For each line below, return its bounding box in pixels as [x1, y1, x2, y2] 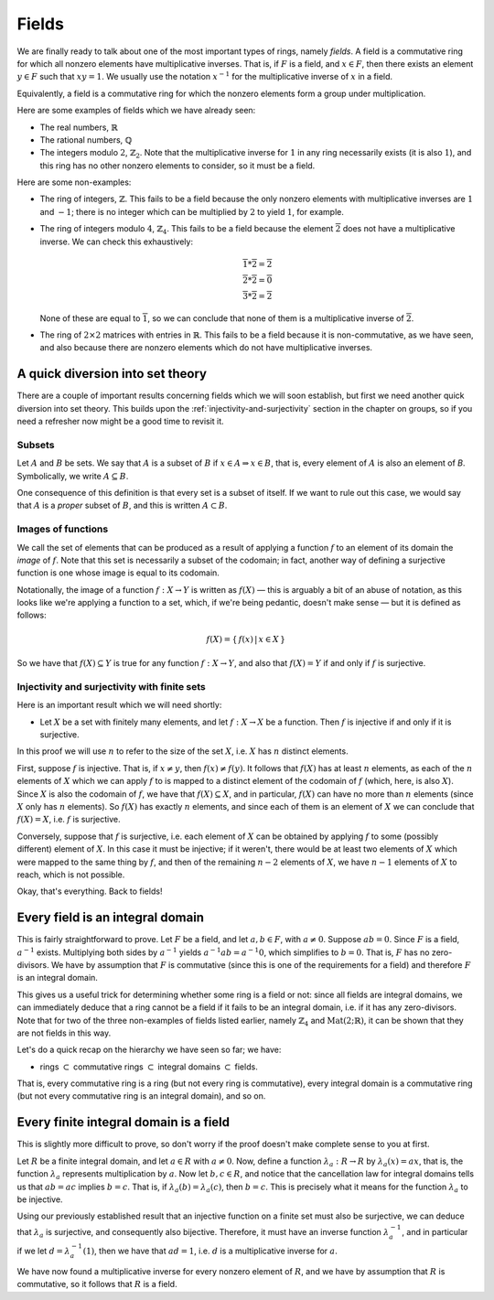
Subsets [16, 438, 55, 451]
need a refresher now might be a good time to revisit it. [16, 416, 224, 427]
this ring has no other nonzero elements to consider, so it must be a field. [39, 160, 316, 171]
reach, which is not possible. [16, 869, 125, 880]
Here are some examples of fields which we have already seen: [16, 105, 256, 116]
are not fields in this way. [16, 1027, 112, 1038]
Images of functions [16, 522, 109, 535]
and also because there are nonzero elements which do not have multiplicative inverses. [39, 342, 373, 353]
